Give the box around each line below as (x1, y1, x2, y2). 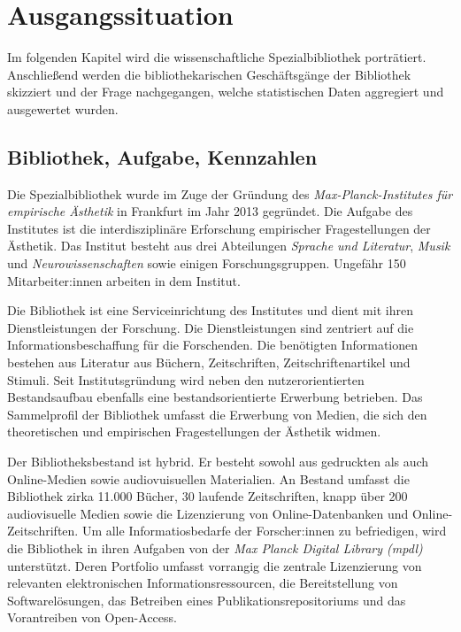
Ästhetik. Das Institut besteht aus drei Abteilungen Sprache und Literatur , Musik (7, 236, 450, 255)
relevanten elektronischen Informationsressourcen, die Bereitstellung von (7, 574, 398, 592)
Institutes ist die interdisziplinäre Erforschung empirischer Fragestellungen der (7, 219, 431, 237)
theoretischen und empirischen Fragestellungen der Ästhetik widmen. (7, 422, 381, 441)
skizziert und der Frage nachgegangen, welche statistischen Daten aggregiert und (7, 82, 444, 101)
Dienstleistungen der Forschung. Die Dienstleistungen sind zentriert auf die (7, 318, 414, 336)
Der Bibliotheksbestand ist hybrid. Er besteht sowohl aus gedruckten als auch (7, 452, 429, 471)
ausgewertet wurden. (7, 99, 119, 118)
